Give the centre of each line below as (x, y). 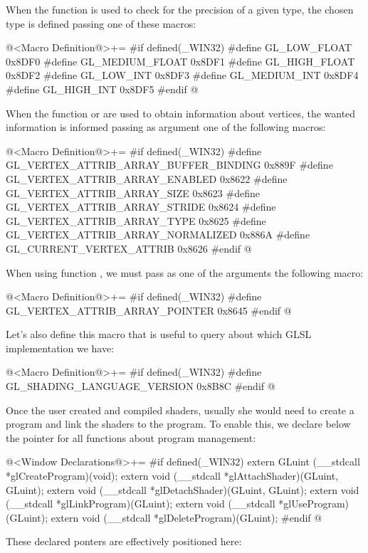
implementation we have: (60, 348)
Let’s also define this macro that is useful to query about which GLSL (159, 334)
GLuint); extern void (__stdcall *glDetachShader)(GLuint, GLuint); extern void (183, 489)
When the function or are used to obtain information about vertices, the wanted (181, 113)
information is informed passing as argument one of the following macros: (166, 127)
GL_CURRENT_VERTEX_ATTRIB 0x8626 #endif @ (129, 248)
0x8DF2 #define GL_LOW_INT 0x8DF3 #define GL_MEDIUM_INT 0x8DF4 (182, 75)
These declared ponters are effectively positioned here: (124, 541)
